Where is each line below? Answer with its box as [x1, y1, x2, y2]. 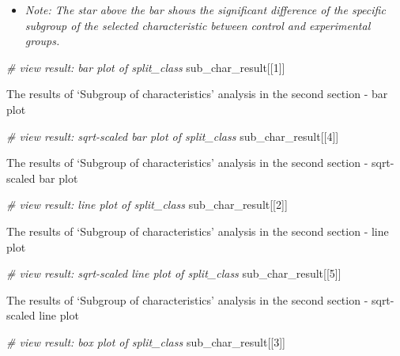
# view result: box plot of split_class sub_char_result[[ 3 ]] [6, 333, 285, 350]
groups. [25, 32, 60, 49]
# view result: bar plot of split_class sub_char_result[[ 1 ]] [6, 59, 285, 75]
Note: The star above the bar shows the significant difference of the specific [25, 2, 386, 17]
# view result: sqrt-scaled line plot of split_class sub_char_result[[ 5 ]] [6, 265, 342, 282]
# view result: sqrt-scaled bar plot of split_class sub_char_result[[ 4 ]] [6, 127, 339, 144]
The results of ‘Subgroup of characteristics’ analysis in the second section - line [6, 222, 389, 239]
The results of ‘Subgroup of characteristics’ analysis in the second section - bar [6, 85, 388, 102]
